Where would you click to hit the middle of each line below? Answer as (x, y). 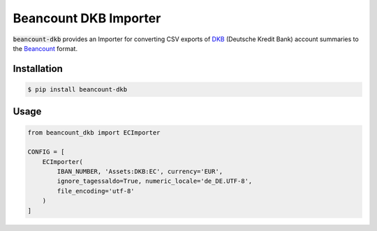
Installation (38, 69)
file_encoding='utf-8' (96, 191)
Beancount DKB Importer (87, 18)
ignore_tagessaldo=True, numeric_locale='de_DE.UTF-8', (155, 181)
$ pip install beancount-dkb (77, 89)
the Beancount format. (45, 48)
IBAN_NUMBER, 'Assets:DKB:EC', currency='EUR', (140, 172)
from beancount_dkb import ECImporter (94, 132)
